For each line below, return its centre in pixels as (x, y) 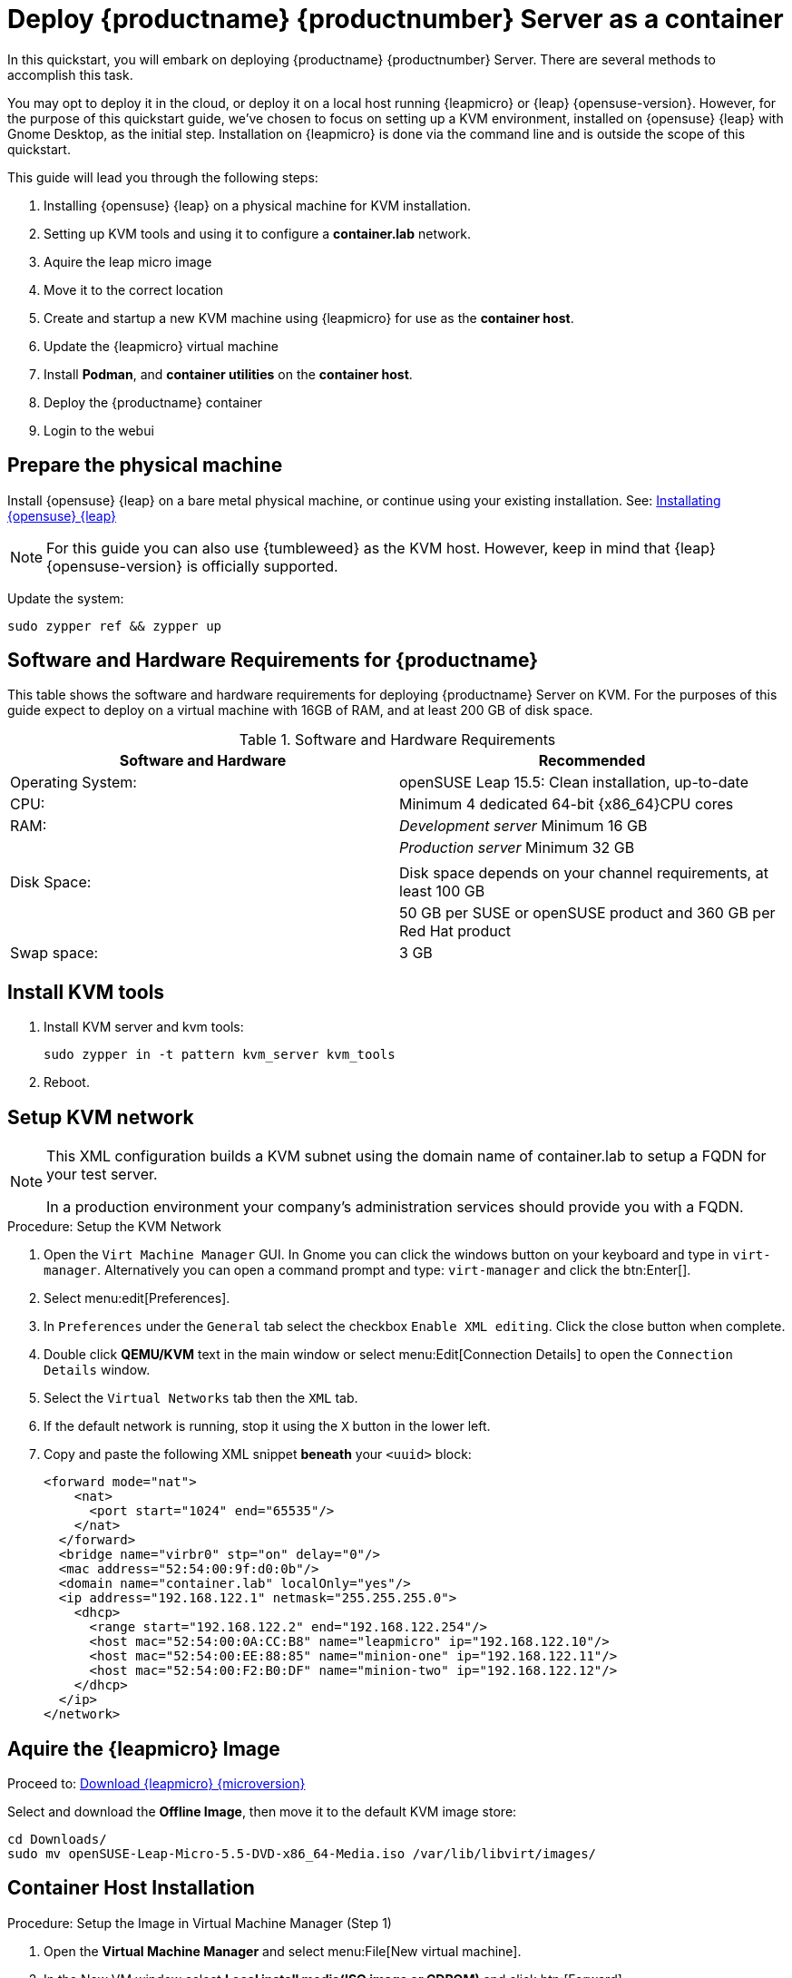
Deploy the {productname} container (153, 402)
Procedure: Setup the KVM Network (114, 1227)
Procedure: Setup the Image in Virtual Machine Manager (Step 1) (200, 1923)
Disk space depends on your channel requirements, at (584, 873)
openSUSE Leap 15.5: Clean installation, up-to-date (574, 783)
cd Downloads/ (57, 1839)
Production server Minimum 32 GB (517, 848)
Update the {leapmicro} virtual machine (161, 346)
